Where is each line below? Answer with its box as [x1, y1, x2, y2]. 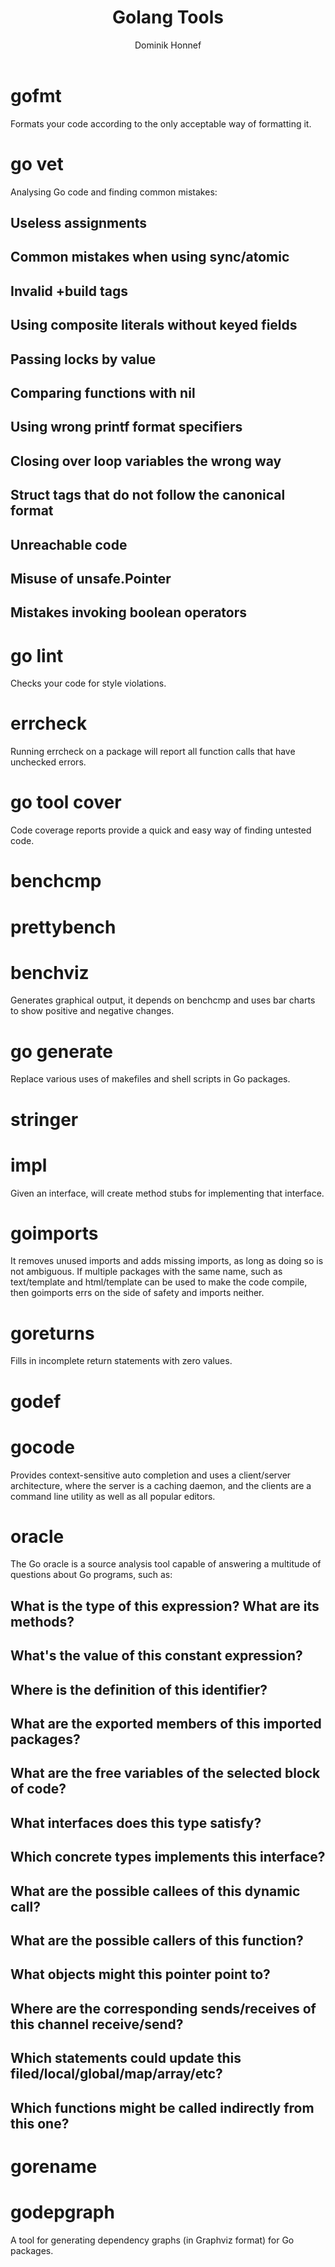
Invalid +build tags [10, 282, 128, 300]
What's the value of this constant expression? [10, 1647, 303, 1665]
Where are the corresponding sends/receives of [10, 2000, 317, 2017]
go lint [10, 644, 64, 667]
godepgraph [10, 2201, 115, 2223]
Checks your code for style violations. [10, 677, 167, 690]
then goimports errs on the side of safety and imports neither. [10, 1287, 265, 1299]
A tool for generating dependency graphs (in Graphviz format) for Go [10, 2234, 295, 2246]
